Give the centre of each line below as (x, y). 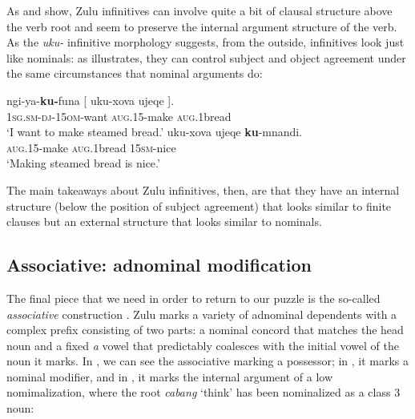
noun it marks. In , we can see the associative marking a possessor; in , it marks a (208, 361)
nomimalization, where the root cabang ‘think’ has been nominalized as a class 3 (203, 392)
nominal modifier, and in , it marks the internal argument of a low (170, 376)
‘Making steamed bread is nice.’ (83, 163)
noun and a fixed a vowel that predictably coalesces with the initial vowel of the (203, 345)
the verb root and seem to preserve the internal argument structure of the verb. (202, 26)
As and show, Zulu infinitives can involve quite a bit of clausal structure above (199, 10)
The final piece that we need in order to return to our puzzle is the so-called (193, 298)
